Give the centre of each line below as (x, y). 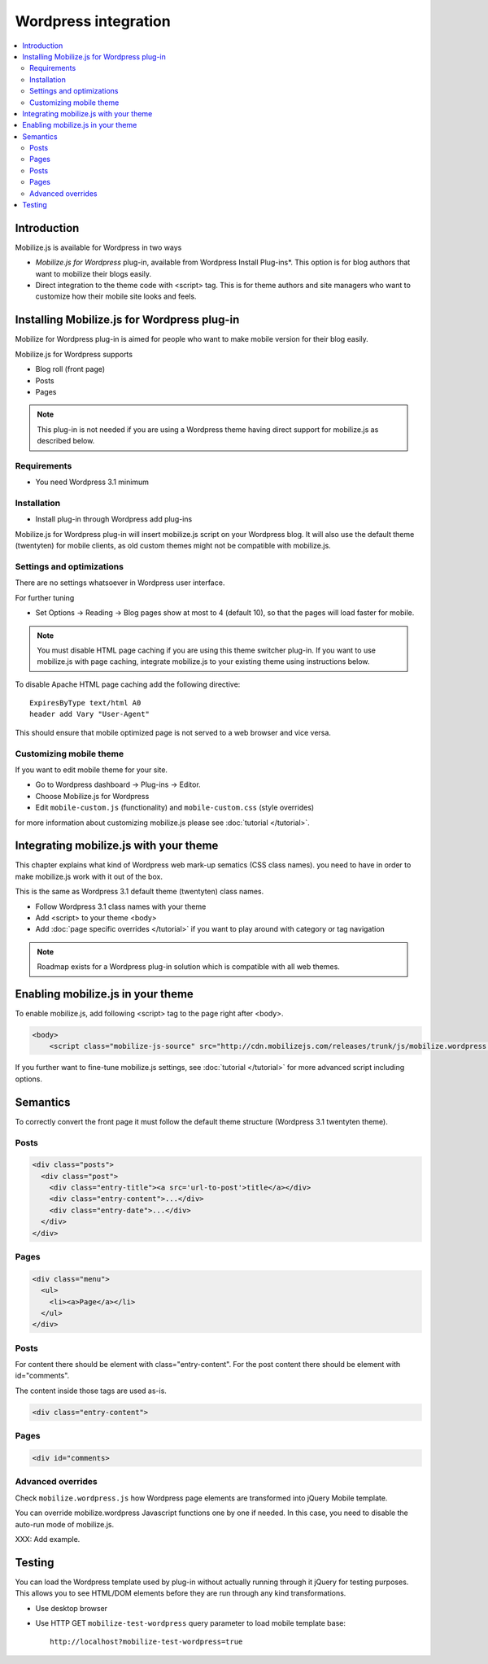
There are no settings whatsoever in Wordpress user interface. (120, 583)
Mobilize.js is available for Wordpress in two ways (98, 247)
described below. (66, 441)
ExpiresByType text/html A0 (85, 703)
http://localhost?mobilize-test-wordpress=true (146, 1642)
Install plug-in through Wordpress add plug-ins (114, 519)
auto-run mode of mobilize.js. (64, 1524)
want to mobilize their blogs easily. (94, 273)
